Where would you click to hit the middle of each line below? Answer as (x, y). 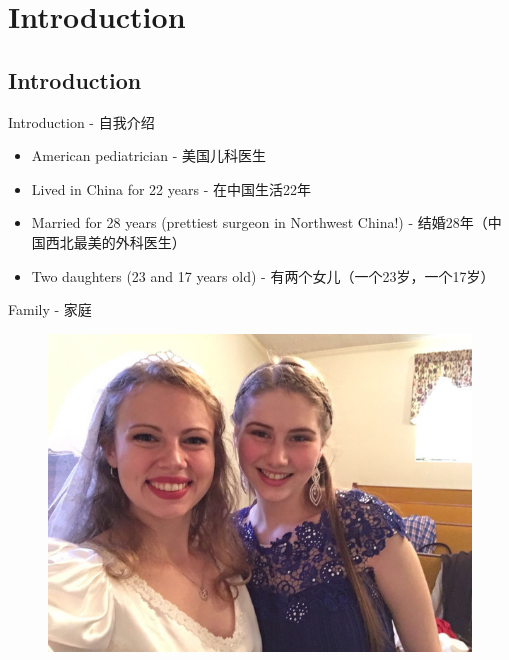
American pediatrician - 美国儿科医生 (148, 155)
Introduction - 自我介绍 (81, 121)
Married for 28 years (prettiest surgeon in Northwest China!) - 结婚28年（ (259, 222)
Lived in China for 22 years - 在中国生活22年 (171, 188)
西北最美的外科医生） (115, 241)
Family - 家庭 (50, 309)
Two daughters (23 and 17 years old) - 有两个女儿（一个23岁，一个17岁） (263, 275)
